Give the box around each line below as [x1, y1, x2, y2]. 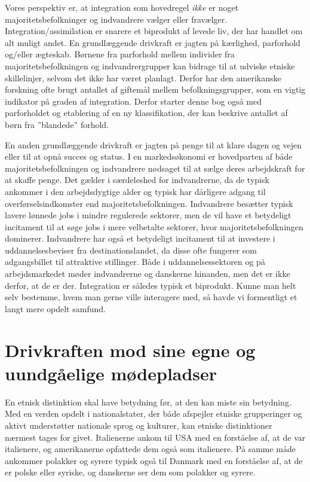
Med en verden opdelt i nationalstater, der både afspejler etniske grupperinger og [5, 407, 302, 420]
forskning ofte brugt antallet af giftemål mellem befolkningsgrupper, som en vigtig [5, 83, 306, 96]
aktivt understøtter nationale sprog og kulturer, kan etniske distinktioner [5, 419, 272, 431]
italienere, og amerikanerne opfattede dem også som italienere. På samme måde [5, 443, 296, 455]
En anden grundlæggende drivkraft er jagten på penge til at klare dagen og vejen [5, 138, 302, 151]
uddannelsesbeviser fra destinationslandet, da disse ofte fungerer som [5, 243, 257, 256]
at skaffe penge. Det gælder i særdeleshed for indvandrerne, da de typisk [5, 173, 269, 186]
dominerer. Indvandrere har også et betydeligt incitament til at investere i [5, 232, 275, 245]
